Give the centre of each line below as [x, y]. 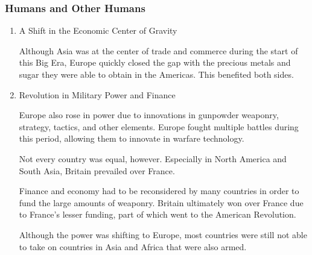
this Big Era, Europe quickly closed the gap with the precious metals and [155, 62]
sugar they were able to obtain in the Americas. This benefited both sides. [156, 74]
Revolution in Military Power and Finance [97, 94]
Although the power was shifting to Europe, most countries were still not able [163, 234]
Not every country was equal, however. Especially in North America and [153, 158]
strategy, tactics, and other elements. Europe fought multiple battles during [159, 126]
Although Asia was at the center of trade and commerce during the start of [158, 50]
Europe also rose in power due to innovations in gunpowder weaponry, [149, 115]
